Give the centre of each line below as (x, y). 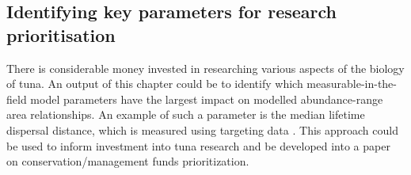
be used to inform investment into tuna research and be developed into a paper (198, 145)
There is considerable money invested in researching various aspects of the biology (205, 68)
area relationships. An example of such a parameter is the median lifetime (186, 114)
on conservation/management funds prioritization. (128, 161)
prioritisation (61, 34)
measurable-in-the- (352, 84)
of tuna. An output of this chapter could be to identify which (155, 84)
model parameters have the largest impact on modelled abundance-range (207, 99)
